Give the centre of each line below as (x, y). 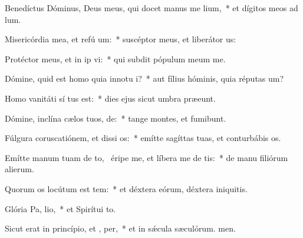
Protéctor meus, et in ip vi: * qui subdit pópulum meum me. (115, 58)
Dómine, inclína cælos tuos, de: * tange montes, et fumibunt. (116, 118)
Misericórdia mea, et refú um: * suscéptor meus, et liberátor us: (121, 39)
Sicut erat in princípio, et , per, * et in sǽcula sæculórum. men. (120, 228)
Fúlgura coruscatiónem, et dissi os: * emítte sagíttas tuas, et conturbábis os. (143, 138)
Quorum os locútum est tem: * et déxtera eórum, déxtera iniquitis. (126, 188)
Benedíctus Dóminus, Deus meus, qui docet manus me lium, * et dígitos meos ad (151, 8)
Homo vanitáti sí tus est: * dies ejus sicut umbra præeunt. (110, 98)
